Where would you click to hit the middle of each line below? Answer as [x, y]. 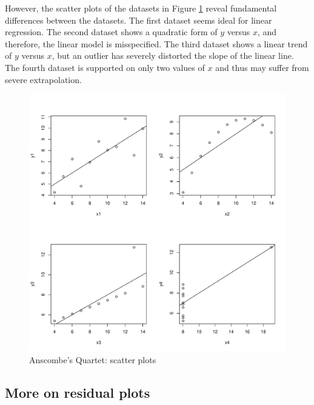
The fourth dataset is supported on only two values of [105, 67]
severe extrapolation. [43, 79]
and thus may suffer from [262, 67]
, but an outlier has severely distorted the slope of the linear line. [173, 55]
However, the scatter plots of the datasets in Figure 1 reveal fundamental [141, 8]
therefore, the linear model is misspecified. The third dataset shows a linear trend [156, 43]
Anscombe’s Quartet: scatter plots [93, 359]
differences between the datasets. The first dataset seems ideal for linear [139, 20]
